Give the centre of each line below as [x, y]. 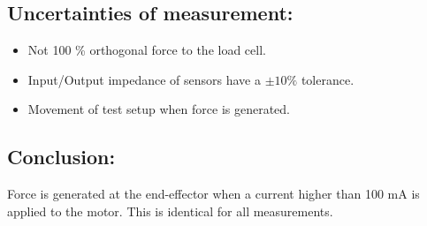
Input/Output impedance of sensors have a [144, 79]
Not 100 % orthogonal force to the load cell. [147, 50]
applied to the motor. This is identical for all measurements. [170, 211]
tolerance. [328, 79]
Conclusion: [61, 157]
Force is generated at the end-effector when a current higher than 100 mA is [213, 194]
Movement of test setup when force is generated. [159, 109]
